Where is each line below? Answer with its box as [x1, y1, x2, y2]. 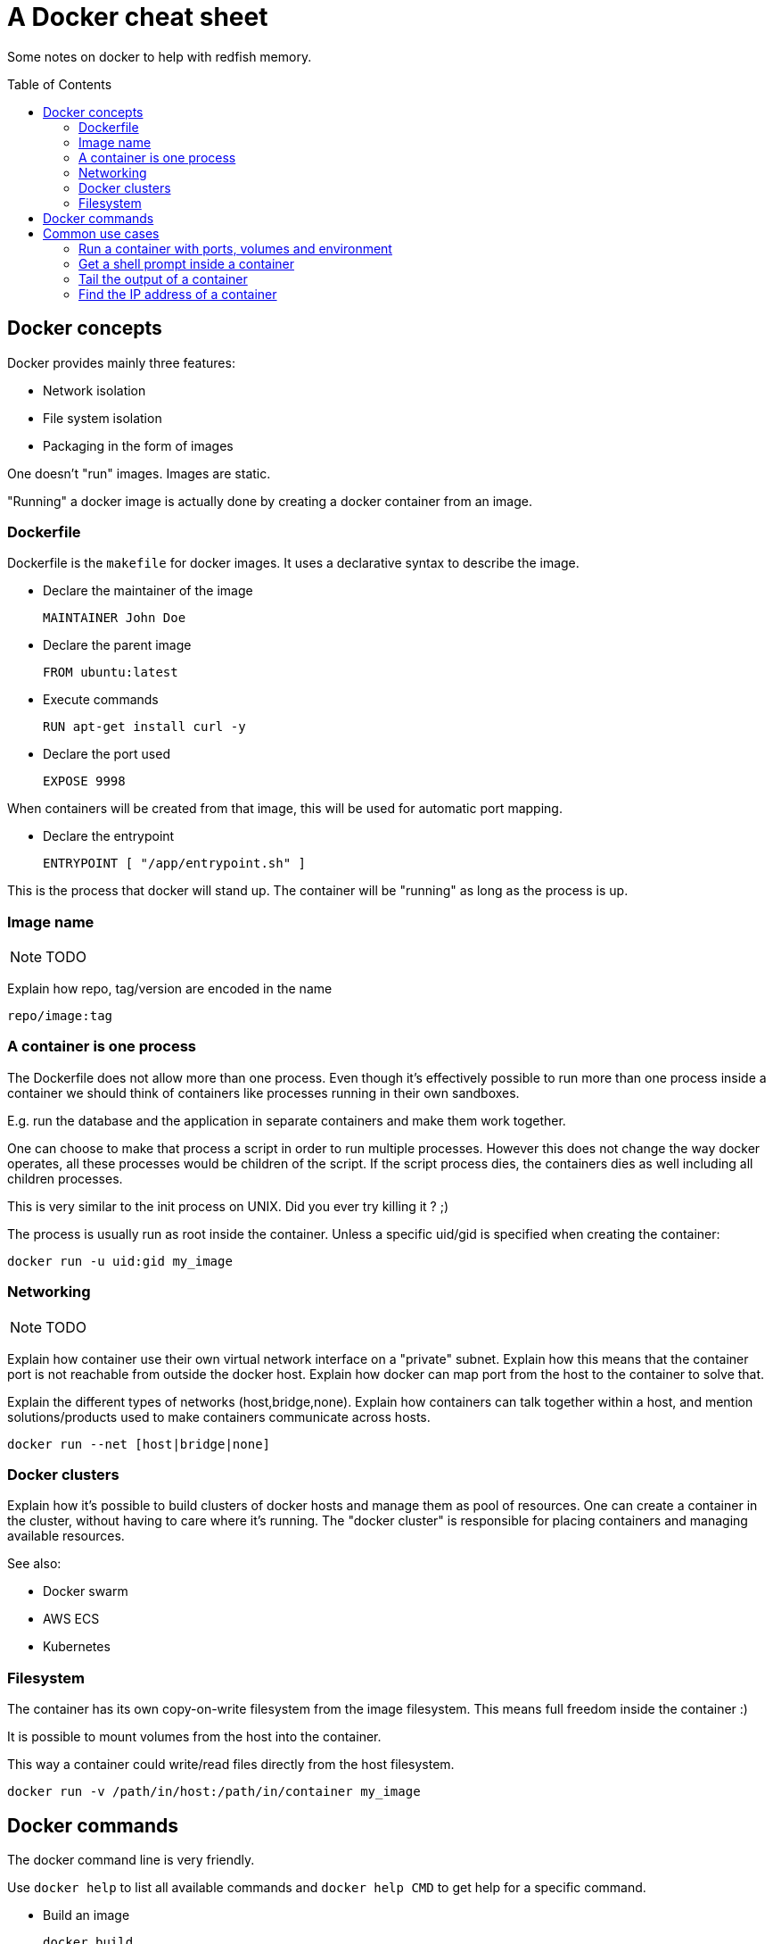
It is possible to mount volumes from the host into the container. [7, 1729, 382, 1745]
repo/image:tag [7, 1009, 113, 1024]
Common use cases [43, 225, 160, 241]
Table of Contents [7, 76, 112, 92]
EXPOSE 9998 [43, 774, 126, 789]
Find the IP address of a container [78, 286, 277, 302]
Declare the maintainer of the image [43, 583, 253, 599]
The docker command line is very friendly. [7, 1851, 255, 1867]
